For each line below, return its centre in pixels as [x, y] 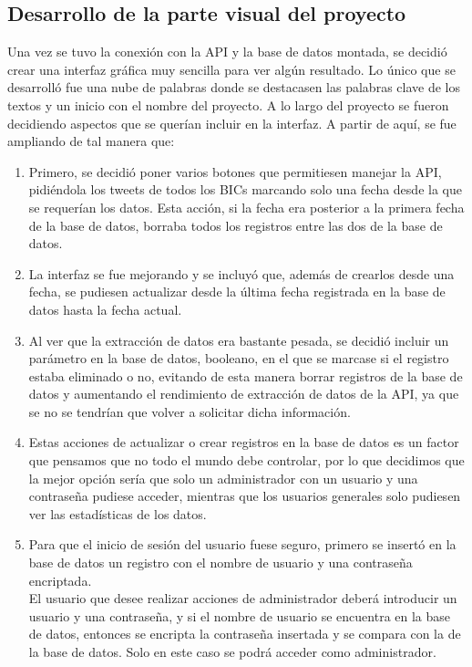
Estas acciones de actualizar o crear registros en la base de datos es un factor [244, 442]
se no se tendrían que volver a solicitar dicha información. [190, 411]
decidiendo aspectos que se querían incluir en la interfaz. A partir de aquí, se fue [232, 123]
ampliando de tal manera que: [91, 141]
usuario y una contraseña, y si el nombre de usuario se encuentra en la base [240, 615]
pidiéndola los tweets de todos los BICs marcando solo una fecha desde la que [245, 189]
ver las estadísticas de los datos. [118, 513]
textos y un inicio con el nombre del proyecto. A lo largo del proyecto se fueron [228, 104]
